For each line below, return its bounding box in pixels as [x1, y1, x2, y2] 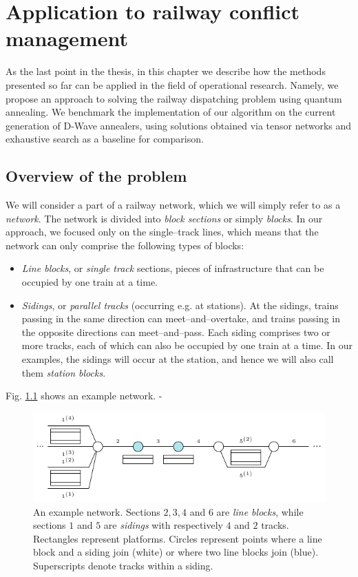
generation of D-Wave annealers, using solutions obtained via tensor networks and [6, 118, 352, 132]
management [6, 24, 128, 52]
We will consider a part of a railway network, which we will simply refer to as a [6, 198, 341, 212]
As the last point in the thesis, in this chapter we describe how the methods [6, 64, 326, 78]
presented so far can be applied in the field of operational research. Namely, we [6, 77, 339, 92]
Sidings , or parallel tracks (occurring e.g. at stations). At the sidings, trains [21, 297, 339, 312]
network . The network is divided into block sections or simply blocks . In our [6, 211, 323, 225]
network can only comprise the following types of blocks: [6, 238, 244, 252]
